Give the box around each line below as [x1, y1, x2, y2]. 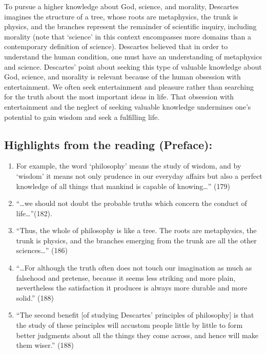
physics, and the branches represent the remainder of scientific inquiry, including [4, 21, 257, 32]
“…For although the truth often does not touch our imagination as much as [16, 262, 252, 273]
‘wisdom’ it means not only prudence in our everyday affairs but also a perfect [16, 170, 262, 181]
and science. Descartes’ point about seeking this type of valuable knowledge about [4, 61, 262, 72]
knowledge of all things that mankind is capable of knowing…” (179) [16, 180, 230, 191]
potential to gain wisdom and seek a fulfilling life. [4, 111, 160, 122]
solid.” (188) [16, 292, 54, 303]
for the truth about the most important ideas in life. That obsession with [4, 91, 234, 102]
